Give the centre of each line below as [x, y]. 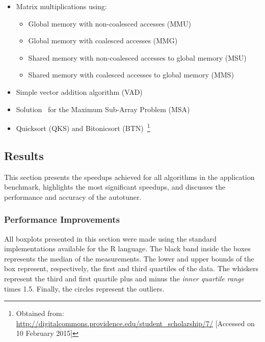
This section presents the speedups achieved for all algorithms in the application [129, 177]
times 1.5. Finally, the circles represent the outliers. [84, 288]
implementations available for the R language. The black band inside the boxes [127, 248]
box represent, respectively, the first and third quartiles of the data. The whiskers [131, 268]
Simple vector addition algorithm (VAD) [79, 91]
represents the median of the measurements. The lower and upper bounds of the [129, 258]
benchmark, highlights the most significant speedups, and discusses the [115, 187]
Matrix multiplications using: [61, 6]
